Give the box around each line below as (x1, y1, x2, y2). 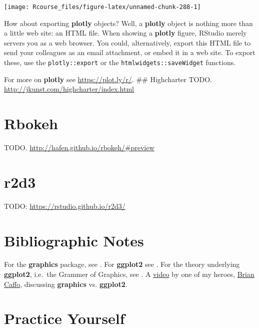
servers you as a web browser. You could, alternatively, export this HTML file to (4, 37, 251, 48)
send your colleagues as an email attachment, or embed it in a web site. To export (4, 47, 255, 58)
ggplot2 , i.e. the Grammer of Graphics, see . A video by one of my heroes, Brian (4, 269, 254, 279)
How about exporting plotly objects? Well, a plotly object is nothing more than (4, 18, 253, 28)
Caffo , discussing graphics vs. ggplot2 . (4, 278, 127, 289)
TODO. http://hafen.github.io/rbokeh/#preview (4, 142, 154, 152)
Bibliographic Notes (4, 230, 144, 250)
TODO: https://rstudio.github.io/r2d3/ (4, 200, 125, 211)
